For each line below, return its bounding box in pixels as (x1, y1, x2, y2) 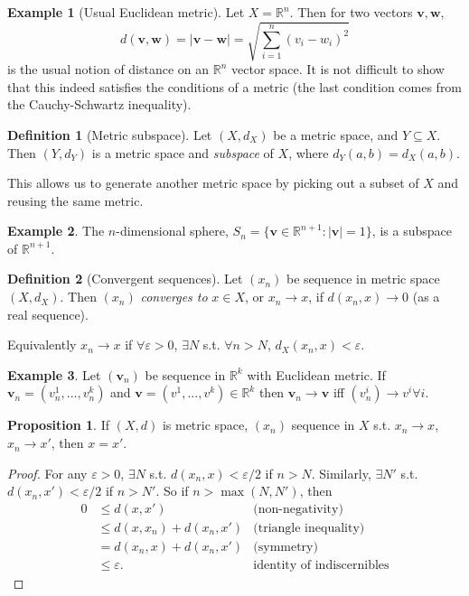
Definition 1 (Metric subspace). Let (7, 125, 212, 144)
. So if (155, 481, 189, 500)
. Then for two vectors (289, 3, 413, 21)
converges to (140, 287, 208, 306)
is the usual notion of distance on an (7, 60, 210, 79)
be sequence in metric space (286, 269, 440, 288)
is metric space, (162, 415, 249, 434)
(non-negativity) (253, 502, 343, 516)
